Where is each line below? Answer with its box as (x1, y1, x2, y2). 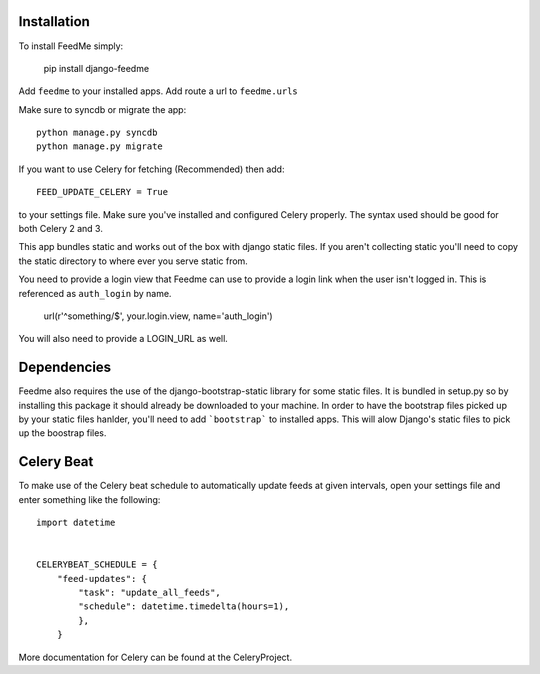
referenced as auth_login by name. (18, 287, 172, 299)
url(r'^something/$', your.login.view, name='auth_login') (43, 310, 274, 322)
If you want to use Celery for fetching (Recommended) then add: (18, 163, 285, 175)
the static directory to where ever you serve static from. (18, 255, 249, 267)
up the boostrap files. (18, 427, 107, 439)
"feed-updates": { (56, 573, 148, 584)
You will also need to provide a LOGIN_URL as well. (18, 333, 229, 345)
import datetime (36, 517, 116, 529)
